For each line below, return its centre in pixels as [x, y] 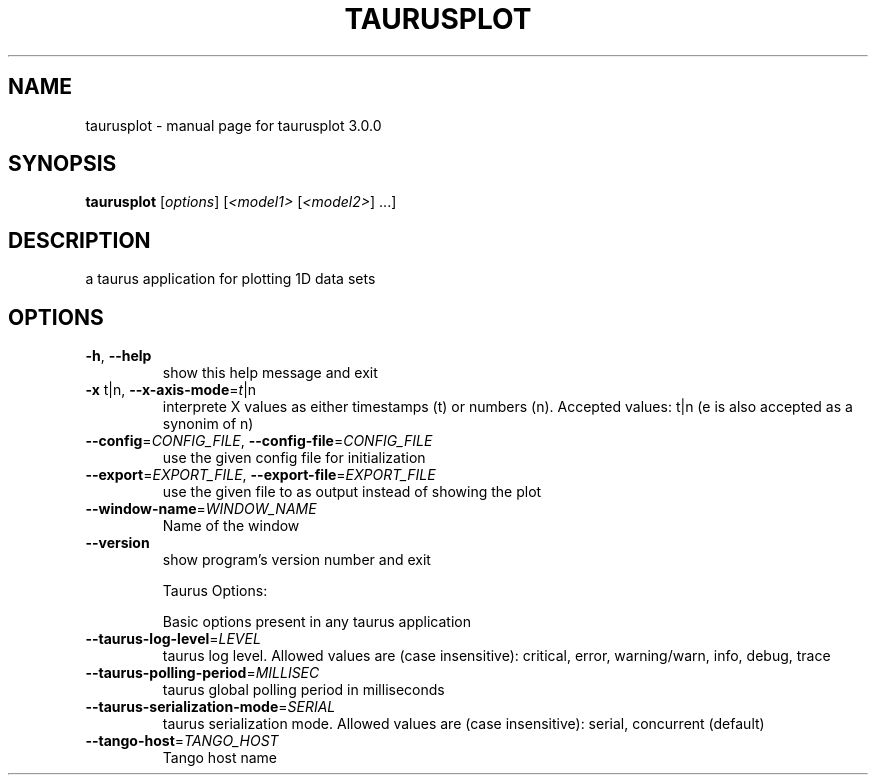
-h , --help [118, 356]
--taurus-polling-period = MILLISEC [202, 673]
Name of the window [231, 526]
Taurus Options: [215, 591]
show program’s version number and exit [296, 560]
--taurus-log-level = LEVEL [173, 639]
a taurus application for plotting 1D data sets [230, 279]
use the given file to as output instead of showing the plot [352, 492]
